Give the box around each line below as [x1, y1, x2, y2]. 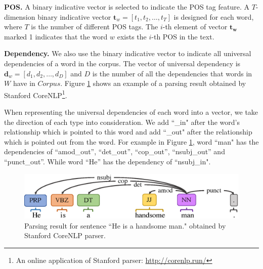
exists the [117, 31, 147, 41]
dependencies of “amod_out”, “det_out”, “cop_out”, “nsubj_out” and [4, 146, 225, 157]
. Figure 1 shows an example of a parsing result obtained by [60, 78, 246, 88]
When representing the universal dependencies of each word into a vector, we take [4, 107, 258, 117]
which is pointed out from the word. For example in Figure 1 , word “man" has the [4, 136, 259, 147]
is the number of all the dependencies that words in [92, 68, 252, 78]
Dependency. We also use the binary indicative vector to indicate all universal [4, 48, 251, 59]
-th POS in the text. [151, 31, 214, 41]
